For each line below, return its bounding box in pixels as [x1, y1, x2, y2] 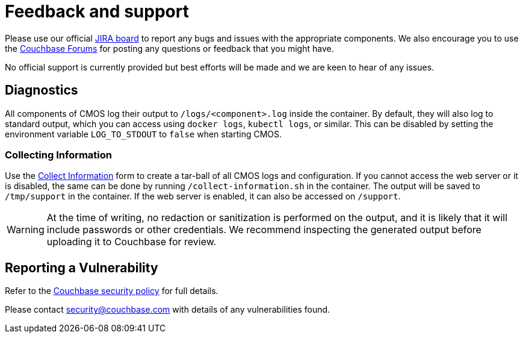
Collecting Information [5, 148, 113, 161]
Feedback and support [5, 1, 189, 22]
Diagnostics [5, 83, 78, 98]
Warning [7, 224, 45, 236]
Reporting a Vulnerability [5, 260, 158, 275]
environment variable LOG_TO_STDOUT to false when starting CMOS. [5, 128, 282, 139]
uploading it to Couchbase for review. [46, 236, 217, 248]
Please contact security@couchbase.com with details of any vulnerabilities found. [5, 304, 330, 315]
